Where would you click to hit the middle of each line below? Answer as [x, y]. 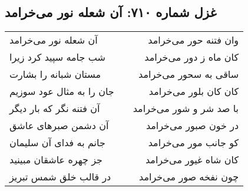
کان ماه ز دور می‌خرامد [192, 57]
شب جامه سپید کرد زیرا [57, 57]
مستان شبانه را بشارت [55, 74]
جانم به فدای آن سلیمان [57, 143]
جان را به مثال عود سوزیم [62, 91]
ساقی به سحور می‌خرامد [189, 74]
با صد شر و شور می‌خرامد [186, 108]
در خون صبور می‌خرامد [192, 126]
